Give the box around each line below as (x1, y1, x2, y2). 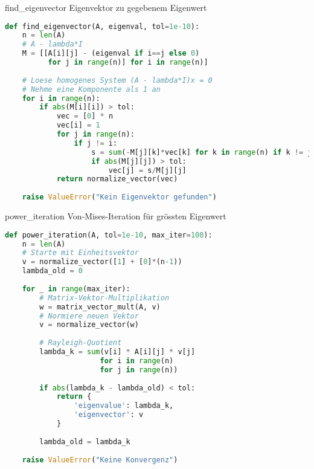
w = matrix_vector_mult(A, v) (39, 302, 161, 311)
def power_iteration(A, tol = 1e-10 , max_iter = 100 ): (5, 230, 213, 239)
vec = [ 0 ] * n (56, 112, 114, 121)
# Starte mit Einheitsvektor (22, 248, 139, 257)
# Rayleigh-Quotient (39, 338, 122, 348)
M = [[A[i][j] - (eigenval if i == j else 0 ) (22, 49, 200, 58)
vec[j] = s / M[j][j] (108, 166, 187, 175)
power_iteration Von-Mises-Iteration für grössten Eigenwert (5, 210, 226, 222)
